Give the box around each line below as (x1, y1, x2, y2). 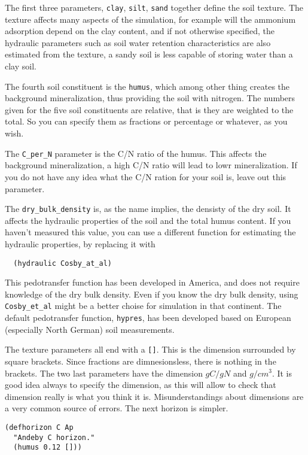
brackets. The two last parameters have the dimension (5, 366, 203, 379)
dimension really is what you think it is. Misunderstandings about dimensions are (5, 390, 304, 402)
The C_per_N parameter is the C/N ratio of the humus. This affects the (5, 147, 267, 159)
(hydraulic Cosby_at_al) (13, 259, 112, 268)
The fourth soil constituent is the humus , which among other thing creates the (5, 80, 290, 92)
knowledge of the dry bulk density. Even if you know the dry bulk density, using (5, 287, 298, 300)
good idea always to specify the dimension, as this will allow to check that (5, 378, 276, 391)
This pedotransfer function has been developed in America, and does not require (5, 276, 300, 289)
